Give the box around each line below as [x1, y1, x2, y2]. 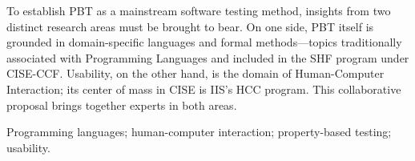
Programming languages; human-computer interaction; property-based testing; [6, 123, 392, 140]
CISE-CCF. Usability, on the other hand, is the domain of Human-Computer [6, 65, 385, 82]
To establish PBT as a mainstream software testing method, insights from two [6, 2, 391, 18]
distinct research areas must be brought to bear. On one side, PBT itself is [6, 18, 374, 34]
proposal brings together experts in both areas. [6, 96, 237, 113]
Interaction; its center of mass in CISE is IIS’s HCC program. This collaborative [6, 80, 401, 97]
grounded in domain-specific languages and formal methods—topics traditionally [6, 34, 402, 50]
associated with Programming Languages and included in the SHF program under [6, 49, 409, 66]
